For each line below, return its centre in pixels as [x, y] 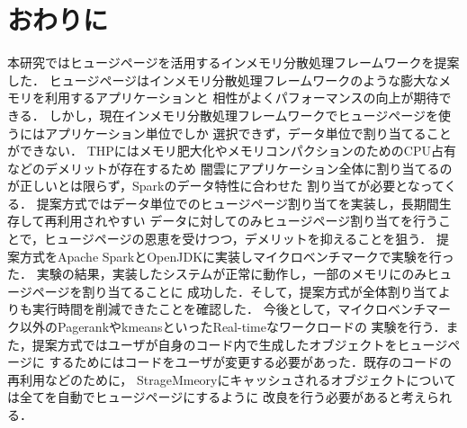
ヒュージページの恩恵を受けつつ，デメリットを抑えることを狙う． [238, 239]
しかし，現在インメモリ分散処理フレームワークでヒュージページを [243, 115]
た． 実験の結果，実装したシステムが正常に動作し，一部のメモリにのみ [217, 274]
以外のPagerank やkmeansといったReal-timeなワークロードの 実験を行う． [233, 327]
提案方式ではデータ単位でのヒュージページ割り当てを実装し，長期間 [238, 203]
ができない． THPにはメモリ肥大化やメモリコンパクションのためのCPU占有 [232, 151]
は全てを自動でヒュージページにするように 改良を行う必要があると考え [217, 397]
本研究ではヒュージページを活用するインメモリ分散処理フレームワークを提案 [233, 62]
